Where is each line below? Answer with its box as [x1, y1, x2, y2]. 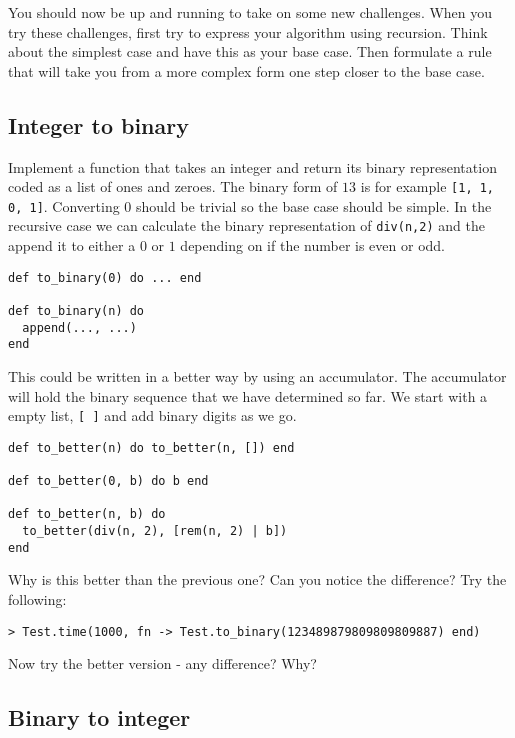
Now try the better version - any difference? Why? [8, 653, 317, 674]
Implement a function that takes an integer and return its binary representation [8, 156, 497, 177]
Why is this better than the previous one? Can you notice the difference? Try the [8, 569, 507, 590]
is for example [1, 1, [360, 176, 495, 197]
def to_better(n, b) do [8, 507, 166, 522]
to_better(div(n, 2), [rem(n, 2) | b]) [22, 524, 288, 539]
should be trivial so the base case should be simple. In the [136, 195, 492, 216]
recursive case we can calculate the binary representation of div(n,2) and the [8, 215, 485, 236]
